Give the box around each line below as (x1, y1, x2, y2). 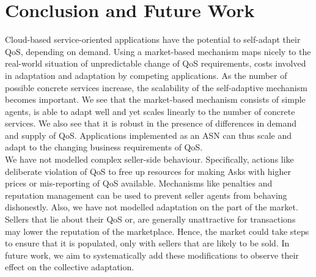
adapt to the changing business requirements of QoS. (5, 141, 203, 153)
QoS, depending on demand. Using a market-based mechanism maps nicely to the (5, 45, 311, 57)
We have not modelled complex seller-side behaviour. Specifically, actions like (5, 153, 294, 166)
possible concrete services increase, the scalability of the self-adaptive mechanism (5, 81, 307, 94)
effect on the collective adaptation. (5, 260, 134, 273)
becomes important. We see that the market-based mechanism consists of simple (5, 93, 306, 106)
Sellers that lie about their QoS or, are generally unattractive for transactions (5, 213, 296, 226)
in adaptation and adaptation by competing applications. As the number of (5, 68, 287, 81)
